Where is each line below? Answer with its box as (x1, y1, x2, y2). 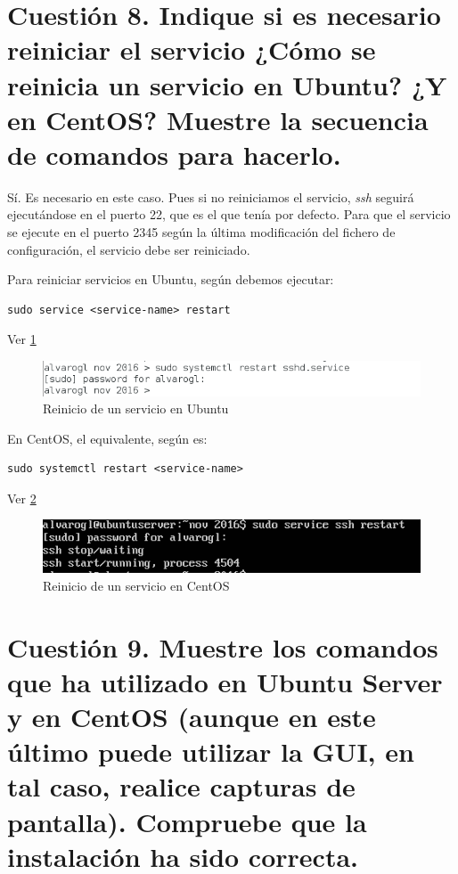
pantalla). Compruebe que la (7, 803, 367, 839)
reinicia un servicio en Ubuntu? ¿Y (7, 66, 447, 102)
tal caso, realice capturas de (7, 768, 356, 805)
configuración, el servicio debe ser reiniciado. (7, 240, 250, 258)
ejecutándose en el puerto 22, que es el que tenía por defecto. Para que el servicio (7, 205, 451, 224)
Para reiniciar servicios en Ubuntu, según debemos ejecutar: (7, 270, 334, 289)
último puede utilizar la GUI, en (7, 733, 414, 770)
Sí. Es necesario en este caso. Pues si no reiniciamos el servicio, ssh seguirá (7, 187, 414, 206)
